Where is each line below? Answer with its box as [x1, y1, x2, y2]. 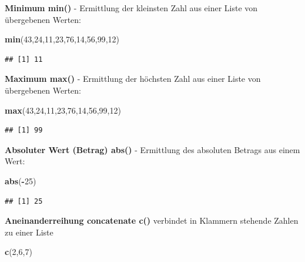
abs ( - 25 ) [5, 174, 36, 187]
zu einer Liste [5, 225, 53, 238]
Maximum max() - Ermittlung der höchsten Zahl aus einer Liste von [5, 72, 261, 85]
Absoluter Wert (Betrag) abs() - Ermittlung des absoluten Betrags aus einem [5, 143, 300, 155]
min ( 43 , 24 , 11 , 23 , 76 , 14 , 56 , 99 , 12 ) [5, 33, 119, 45]
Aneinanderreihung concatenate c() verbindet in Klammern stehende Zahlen [5, 214, 299, 227]
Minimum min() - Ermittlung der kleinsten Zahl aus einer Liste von [5, 2, 258, 14]
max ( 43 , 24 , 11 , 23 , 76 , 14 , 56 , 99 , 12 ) [5, 104, 121, 116]
